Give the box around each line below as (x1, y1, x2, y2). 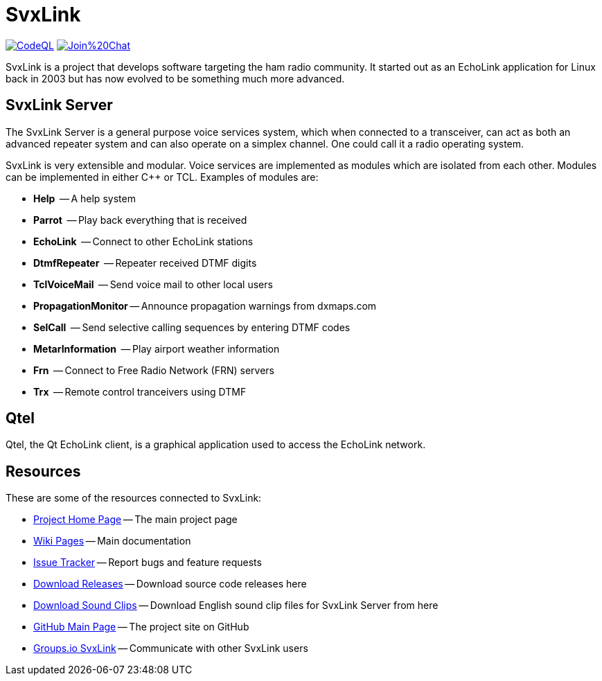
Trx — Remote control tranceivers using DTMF (33, 385, 247, 398)
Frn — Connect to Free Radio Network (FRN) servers (33, 364, 274, 376)
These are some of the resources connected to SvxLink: (6, 492, 262, 504)
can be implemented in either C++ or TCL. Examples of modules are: (6, 170, 319, 183)
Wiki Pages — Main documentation (33, 535, 191, 547)
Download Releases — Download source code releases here (33, 578, 307, 590)
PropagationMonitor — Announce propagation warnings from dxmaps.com (33, 299, 377, 312)
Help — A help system (33, 192, 136, 204)
